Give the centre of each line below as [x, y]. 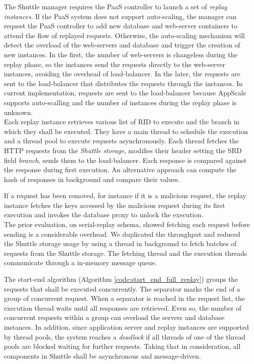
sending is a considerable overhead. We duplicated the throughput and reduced [122, 234]
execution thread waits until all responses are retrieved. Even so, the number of [123, 307]
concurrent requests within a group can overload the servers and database [114, 317]
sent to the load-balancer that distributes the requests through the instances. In [123, 83]
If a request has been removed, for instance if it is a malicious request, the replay [125, 195]
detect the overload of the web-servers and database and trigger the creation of [122, 45]
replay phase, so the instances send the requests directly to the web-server [115, 64]
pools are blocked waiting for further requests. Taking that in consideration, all [122, 346]
